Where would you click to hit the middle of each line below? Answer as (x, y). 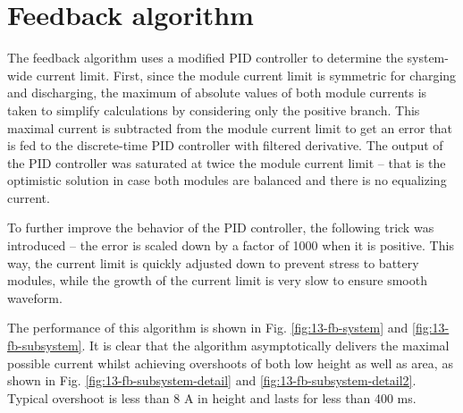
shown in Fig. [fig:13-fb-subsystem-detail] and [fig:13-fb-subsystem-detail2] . (212, 380)
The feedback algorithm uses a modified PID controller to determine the (205, 58)
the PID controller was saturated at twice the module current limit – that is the (227, 162)
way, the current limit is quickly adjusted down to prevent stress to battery (213, 262)
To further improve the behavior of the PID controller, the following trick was (221, 228)
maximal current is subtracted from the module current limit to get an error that (230, 127)
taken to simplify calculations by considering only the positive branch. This (214, 110)
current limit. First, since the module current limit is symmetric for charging (246, 75)
